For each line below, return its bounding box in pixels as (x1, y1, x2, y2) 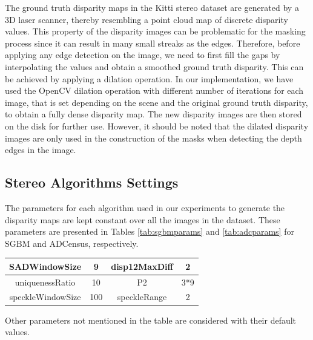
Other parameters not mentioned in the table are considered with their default (5, 313, 297, 326)
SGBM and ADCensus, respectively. (5, 237, 139, 249)
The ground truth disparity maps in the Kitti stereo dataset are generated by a (5, 1, 299, 13)
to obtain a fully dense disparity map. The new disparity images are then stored (5, 108, 302, 120)
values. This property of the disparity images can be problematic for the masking (5, 25, 306, 38)
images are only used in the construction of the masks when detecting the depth (5, 131, 302, 144)
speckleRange (117, 290, 167, 303)
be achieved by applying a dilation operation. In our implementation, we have (5, 72, 294, 85)
